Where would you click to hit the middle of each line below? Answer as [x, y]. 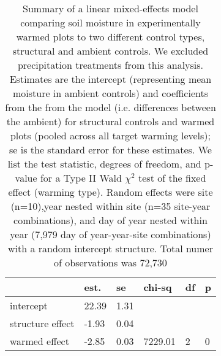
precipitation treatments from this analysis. [110, 65]
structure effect [42, 323]
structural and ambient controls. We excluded [110, 51]
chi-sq [158, 287]
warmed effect [39, 341]
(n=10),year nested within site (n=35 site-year [110, 206]
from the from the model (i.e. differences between [110, 107]
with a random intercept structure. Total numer [110, 248]
